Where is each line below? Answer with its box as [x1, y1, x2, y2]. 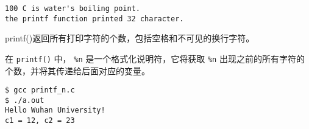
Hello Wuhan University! [5, 106, 105, 115]
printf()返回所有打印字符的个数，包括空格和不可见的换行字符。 [5, 32, 255, 44]
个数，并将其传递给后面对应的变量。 [5, 64, 150, 77]
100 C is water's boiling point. [5, 4, 140, 13]
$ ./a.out [5, 96, 44, 105]
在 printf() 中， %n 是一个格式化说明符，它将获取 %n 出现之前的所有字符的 [5, 52, 305, 64]
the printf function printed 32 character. [5, 14, 184, 23]
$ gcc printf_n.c [5, 86, 75, 95]
